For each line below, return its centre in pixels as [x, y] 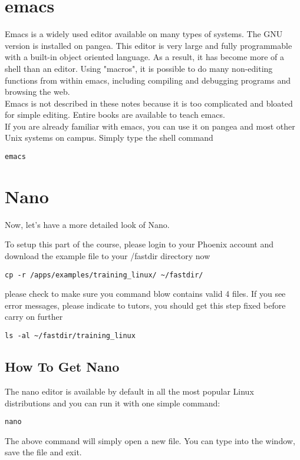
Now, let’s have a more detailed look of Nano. [87, 224]
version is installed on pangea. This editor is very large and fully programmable [149, 45]
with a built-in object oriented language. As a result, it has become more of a [144, 57]
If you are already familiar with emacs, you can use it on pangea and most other [150, 126]
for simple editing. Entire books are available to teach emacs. [115, 115]
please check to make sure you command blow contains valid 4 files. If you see [145, 294]
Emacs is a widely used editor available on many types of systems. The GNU [144, 34]
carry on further [34, 317]
